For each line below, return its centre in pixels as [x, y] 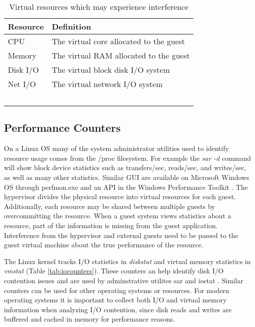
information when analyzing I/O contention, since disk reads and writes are [118, 309]
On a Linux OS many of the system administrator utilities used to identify [116, 148]
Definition [71, 26]
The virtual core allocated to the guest [118, 41]
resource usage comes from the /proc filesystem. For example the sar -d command [127, 158]
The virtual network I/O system [107, 84]
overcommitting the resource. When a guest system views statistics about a [118, 216]
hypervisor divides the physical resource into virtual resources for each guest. [120, 196]
